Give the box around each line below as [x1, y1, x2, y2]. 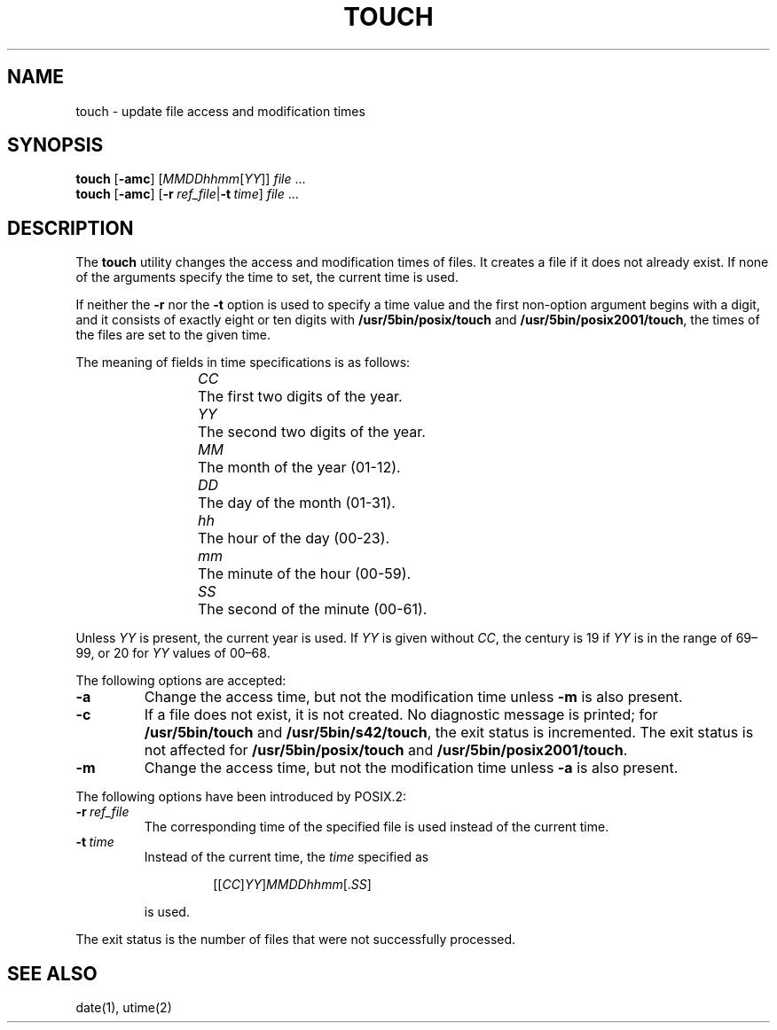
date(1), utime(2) [75, 1000, 172, 1016]
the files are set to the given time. [75, 327, 271, 343]
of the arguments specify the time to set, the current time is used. [75, 269, 459, 285]
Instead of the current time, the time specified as [144, 849, 429, 865]
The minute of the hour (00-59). [198, 565, 412, 583]
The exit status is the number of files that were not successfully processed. [75, 932, 516, 948]
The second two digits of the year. [198, 423, 426, 441]
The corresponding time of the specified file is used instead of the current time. [144, 819, 609, 835]
